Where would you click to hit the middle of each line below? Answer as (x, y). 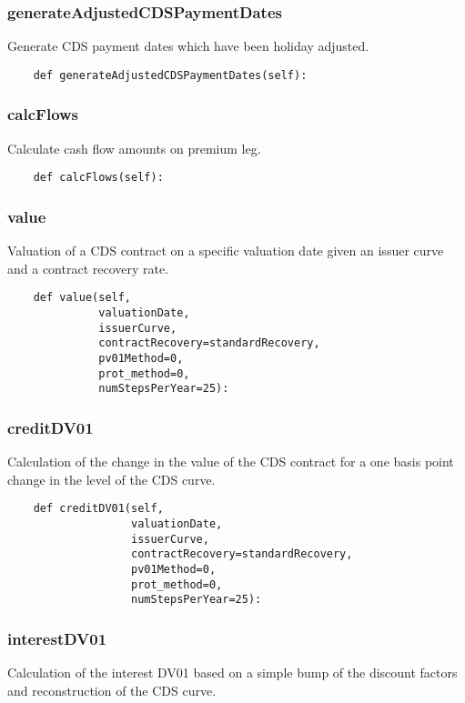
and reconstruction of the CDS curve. (112, 690)
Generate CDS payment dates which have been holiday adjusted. (188, 46)
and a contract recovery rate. (88, 268)
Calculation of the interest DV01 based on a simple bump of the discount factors (232, 673)
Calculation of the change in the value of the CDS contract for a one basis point (231, 462)
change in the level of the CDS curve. (111, 479)
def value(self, (82, 298)
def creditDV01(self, (98, 509)
